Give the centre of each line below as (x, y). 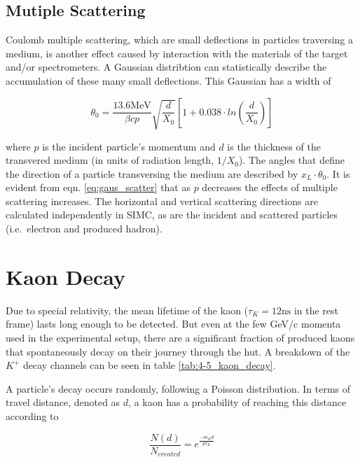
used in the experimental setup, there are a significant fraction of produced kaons (180, 337)
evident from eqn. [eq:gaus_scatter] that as (98, 187)
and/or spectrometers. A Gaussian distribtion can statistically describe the (166, 67)
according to (32, 415)
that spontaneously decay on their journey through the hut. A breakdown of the (178, 351)
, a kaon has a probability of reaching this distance (237, 402)
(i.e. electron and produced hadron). (84, 229)
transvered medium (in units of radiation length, (110, 160)
